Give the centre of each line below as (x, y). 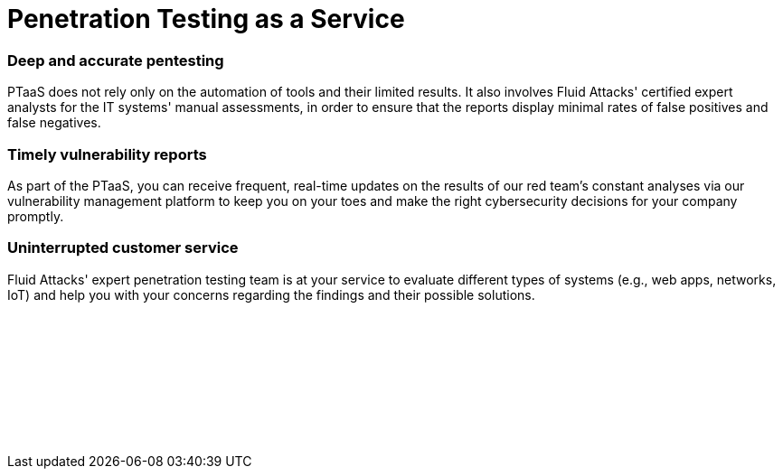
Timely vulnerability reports (107, 154)
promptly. (36, 216)
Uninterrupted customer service (123, 248)
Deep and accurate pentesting (116, 60)
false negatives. (54, 123)
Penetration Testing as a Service (206, 19)
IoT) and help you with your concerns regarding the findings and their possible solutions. (271, 294)
